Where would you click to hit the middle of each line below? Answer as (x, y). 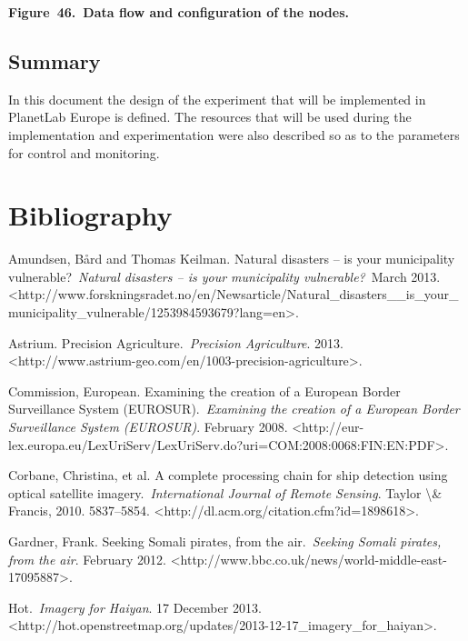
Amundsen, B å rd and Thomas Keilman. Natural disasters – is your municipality (232, 259)
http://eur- (333, 427)
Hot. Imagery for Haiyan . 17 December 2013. (135, 607)
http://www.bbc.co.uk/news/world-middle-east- (314, 559)
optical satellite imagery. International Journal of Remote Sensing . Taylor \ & (225, 492)
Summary (55, 60)
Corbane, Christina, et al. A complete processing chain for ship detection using (228, 475)
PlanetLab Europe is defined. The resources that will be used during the (210, 117)
